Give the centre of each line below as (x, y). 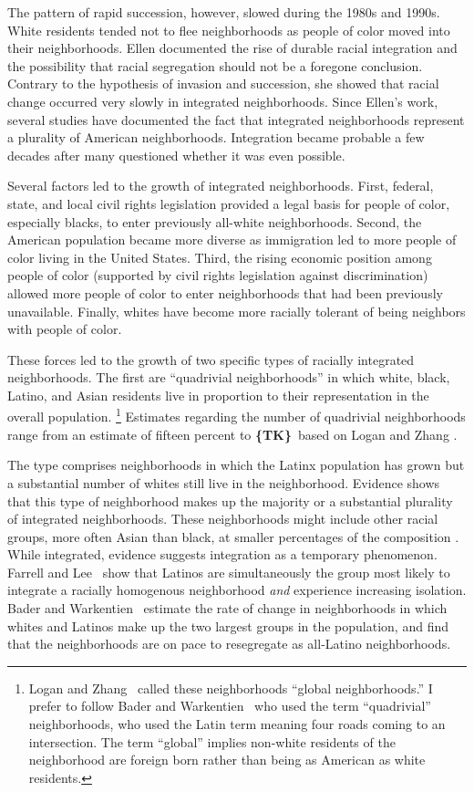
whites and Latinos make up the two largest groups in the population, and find (228, 625)
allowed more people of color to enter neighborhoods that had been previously (225, 292)
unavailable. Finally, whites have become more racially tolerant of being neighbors (237, 311)
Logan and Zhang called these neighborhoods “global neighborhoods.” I (231, 688)
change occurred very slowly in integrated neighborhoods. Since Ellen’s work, (223, 101)
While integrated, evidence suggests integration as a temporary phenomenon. (222, 554)
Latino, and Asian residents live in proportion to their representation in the (218, 395)
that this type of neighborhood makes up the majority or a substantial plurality (230, 500)
